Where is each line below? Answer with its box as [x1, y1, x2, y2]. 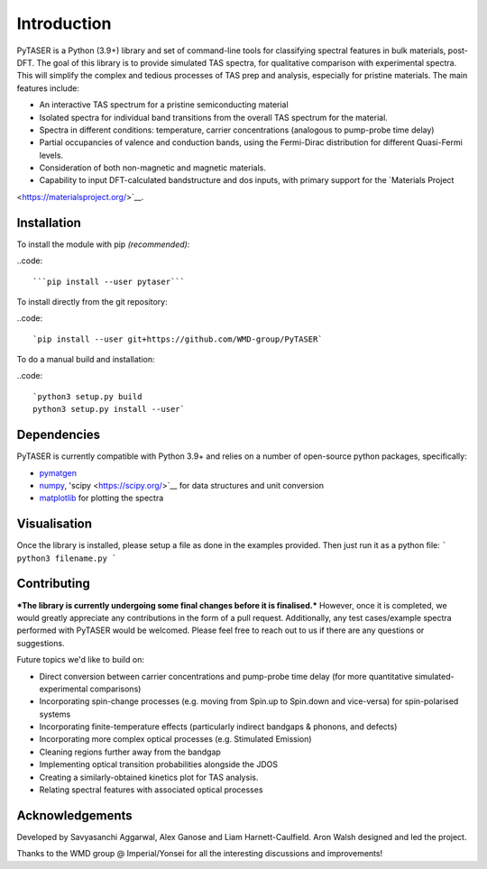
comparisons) [89, 683, 142, 694]
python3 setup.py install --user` [32, 404, 185, 415]
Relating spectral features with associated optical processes [39, 784, 263, 795]
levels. [39, 150, 63, 160]
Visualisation [16, 517, 93, 532]
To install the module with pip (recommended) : [16, 239, 190, 250]
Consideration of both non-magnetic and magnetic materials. [39, 162, 266, 173]
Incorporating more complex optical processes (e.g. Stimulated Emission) [39, 734, 312, 745]
